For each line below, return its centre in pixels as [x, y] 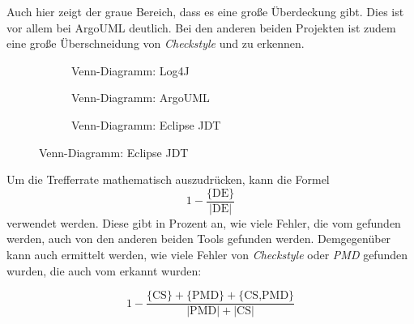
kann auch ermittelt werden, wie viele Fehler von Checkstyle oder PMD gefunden [207, 254]
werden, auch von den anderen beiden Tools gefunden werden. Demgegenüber [199, 239]
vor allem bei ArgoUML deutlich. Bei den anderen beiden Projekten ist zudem [201, 27]
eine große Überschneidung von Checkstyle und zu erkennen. [156, 43]
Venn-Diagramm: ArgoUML [141, 98]
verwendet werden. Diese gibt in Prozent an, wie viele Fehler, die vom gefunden [204, 222]
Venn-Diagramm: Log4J [130, 70]
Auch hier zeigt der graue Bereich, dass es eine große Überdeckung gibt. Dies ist [205, 11]
